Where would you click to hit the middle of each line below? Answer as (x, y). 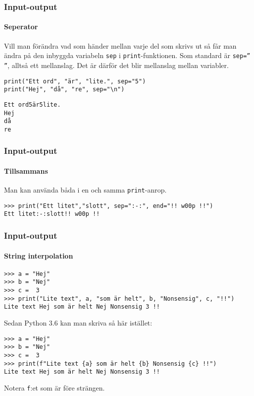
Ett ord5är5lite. (32, 104)
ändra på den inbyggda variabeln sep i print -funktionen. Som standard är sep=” (127, 55)
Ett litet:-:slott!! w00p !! (52, 214)
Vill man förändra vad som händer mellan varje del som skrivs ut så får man (120, 45)
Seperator (21, 27)
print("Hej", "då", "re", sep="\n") (64, 90)
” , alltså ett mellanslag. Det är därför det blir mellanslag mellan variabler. (116, 65)
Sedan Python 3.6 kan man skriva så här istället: (78, 323)
